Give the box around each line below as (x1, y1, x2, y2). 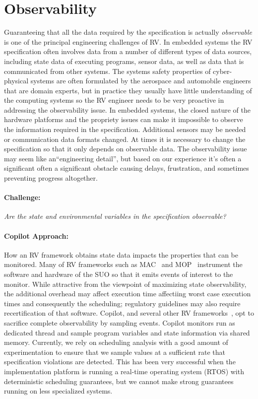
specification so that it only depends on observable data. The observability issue (4, 143, 247, 154)
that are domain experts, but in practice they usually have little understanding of (4, 85, 252, 95)
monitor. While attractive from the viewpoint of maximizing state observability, (4, 278, 247, 289)
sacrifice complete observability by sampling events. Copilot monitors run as (4, 317, 235, 328)
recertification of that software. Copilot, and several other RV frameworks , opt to (4, 308, 254, 318)
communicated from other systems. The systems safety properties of (4, 66, 211, 76)
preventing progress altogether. (4, 173, 98, 183)
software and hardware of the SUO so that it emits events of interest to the (4, 269, 233, 279)
